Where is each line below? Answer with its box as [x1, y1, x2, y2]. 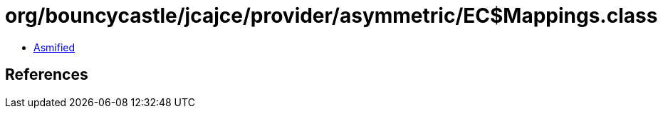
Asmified [33, 41, 75, 53]
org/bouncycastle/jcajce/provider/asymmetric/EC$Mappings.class [5, 4, 658, 28]
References [5, 66, 88, 84]
